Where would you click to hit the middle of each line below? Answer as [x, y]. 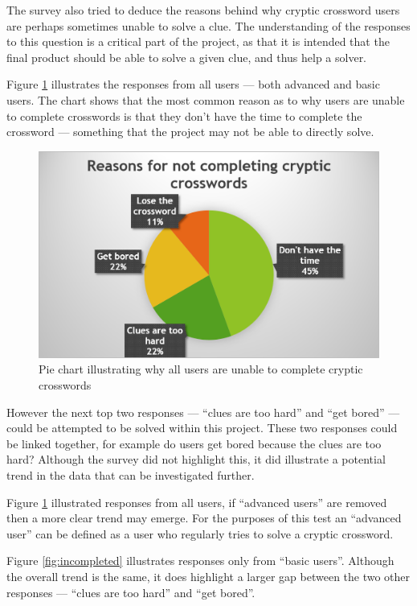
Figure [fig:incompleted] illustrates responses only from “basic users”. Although [200, 561]
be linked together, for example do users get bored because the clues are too [194, 443]
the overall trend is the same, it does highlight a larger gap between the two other [208, 576]
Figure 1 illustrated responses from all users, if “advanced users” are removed [197, 502]
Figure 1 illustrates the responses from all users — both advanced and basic [193, 84]
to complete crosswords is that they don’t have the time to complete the [184, 115]
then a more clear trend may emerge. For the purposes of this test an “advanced [204, 518]
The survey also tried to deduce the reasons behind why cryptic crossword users [203, 10]
